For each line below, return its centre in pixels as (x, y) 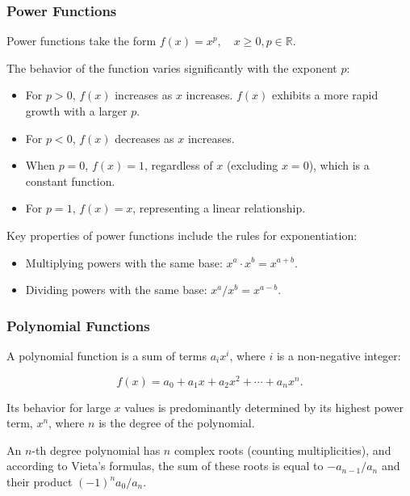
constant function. (70, 181)
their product (40, 482)
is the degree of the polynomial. (177, 423)
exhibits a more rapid (325, 95)
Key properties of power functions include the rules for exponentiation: (182, 235)
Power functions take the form (82, 41)
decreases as (144, 138)
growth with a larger (76, 111)
